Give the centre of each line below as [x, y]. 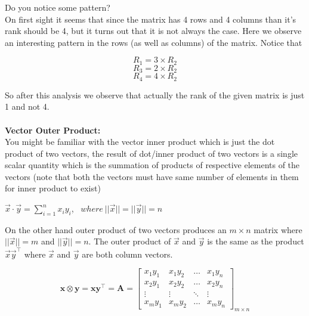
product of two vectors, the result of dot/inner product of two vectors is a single [151, 153]
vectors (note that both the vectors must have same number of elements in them [152, 176]
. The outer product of [130, 241]
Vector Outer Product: [53, 130]
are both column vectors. [127, 254]
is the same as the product [256, 241]
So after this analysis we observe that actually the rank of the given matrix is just [155, 95]
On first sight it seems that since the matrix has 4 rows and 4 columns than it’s [151, 19]
